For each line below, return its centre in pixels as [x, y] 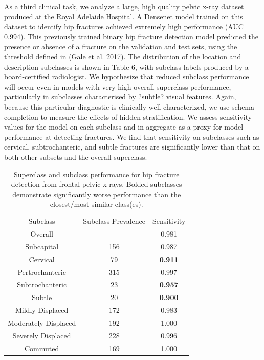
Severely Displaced [42, 335]
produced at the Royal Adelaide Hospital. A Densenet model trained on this [124, 16]
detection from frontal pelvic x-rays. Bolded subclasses [96, 184]
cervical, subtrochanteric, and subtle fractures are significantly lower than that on [132, 147]
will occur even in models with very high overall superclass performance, [118, 86]
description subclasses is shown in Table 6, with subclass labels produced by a [126, 66]
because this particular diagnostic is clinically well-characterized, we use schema [129, 106]
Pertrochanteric [42, 272]
